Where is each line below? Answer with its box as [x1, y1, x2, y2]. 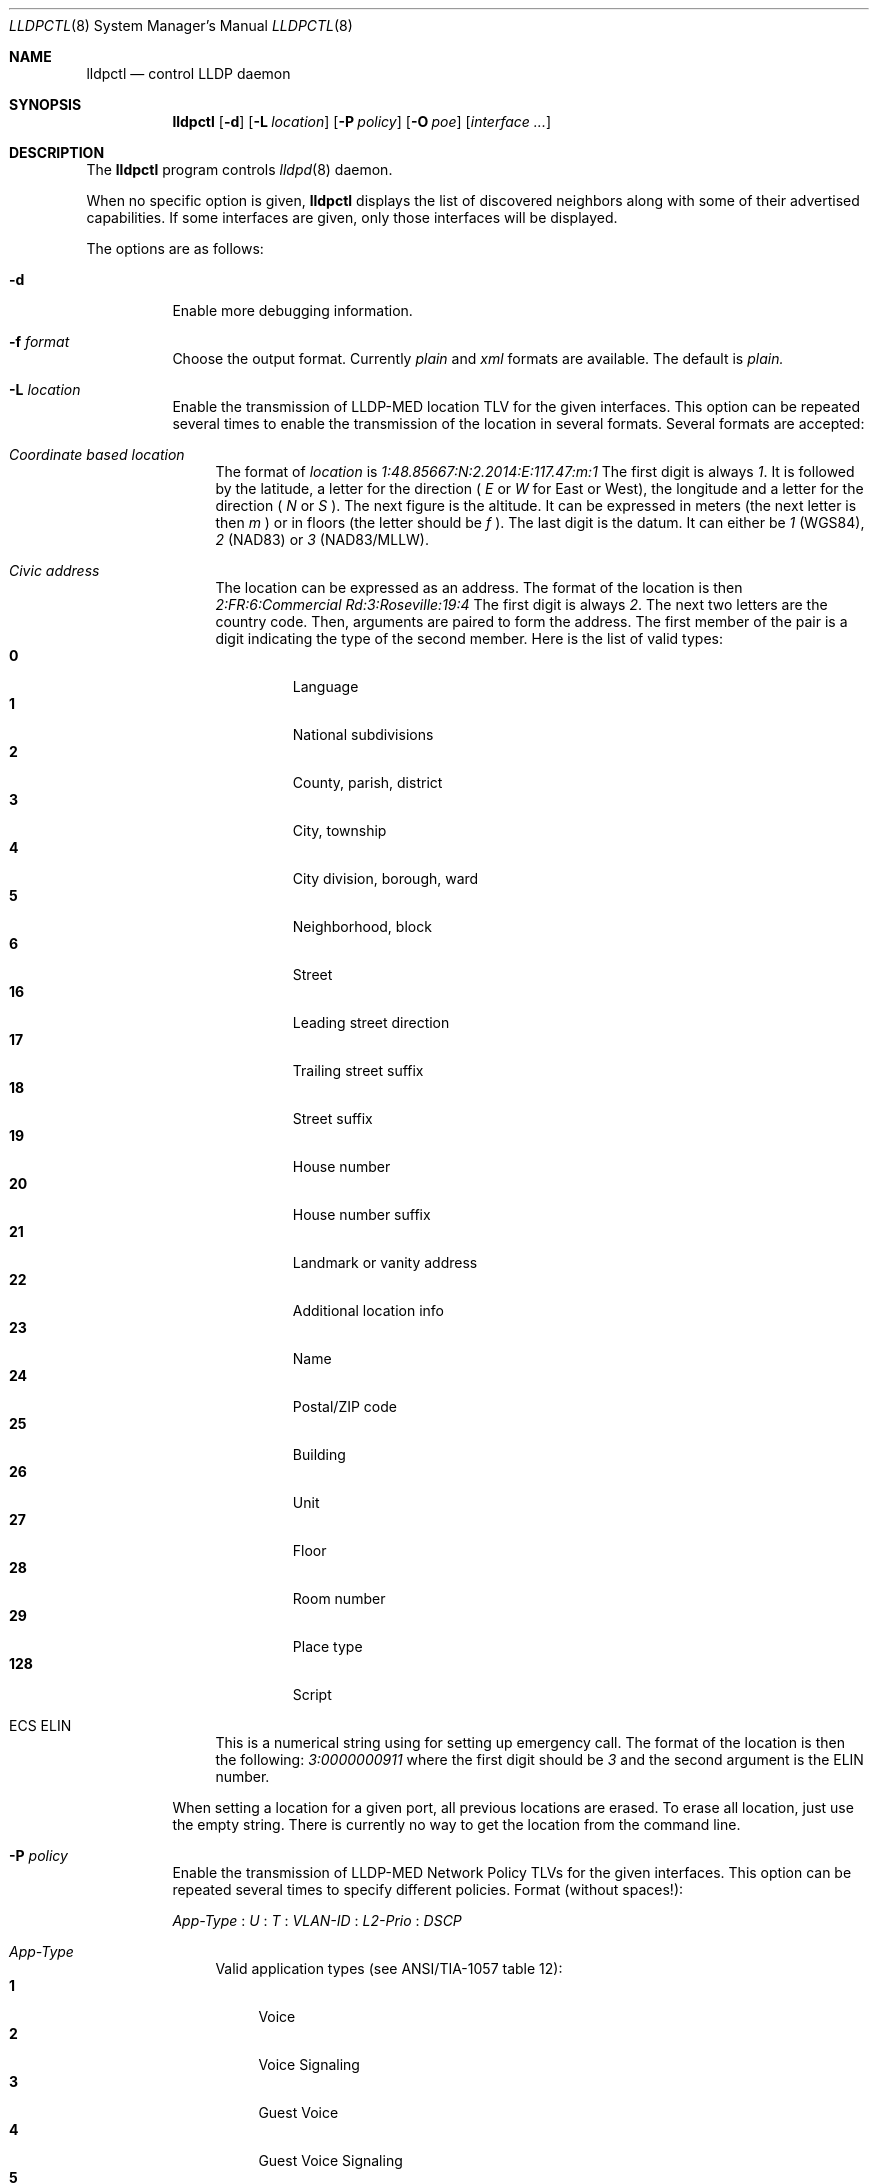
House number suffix [292, 1206, 431, 1223]
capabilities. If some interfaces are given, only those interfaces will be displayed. [86, 209, 618, 226]
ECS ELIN [9, 1717, 72, 1734]
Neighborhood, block [292, 918, 432, 935]
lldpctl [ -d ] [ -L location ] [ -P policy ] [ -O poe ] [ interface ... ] [172, 113, 552, 130]
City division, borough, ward [292, 870, 479, 887]
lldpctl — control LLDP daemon [86, 65, 291, 82]
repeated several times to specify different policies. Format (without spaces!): [172, 1881, 684, 1898]
